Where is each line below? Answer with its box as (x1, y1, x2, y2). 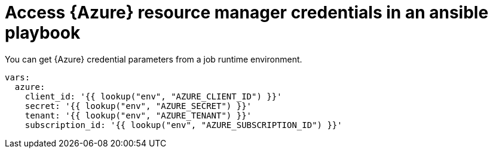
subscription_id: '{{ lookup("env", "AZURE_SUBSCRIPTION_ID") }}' (25, 120, 342, 130)
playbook (5, 23, 81, 43)
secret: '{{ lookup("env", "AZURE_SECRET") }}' (25, 101, 252, 111)
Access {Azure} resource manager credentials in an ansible (5, 2, 489, 23)
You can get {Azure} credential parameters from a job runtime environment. (5, 54, 302, 64)
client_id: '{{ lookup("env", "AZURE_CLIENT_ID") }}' (25, 91, 282, 101)
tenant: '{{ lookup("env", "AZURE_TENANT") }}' (25, 110, 252, 120)
